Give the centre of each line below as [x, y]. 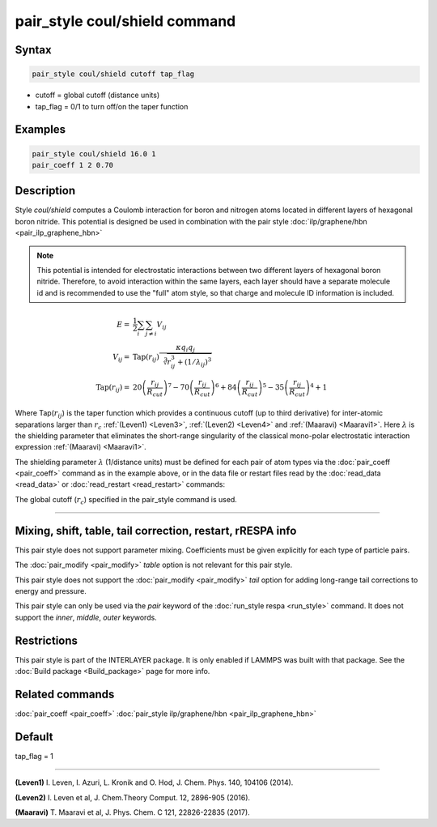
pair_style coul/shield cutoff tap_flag [113, 74]
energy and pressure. [51, 590]
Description [45, 191]
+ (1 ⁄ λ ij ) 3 [194, 362]
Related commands [65, 694]
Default [34, 737]
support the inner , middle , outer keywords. [86, 617]
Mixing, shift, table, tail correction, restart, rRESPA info [156, 531]
